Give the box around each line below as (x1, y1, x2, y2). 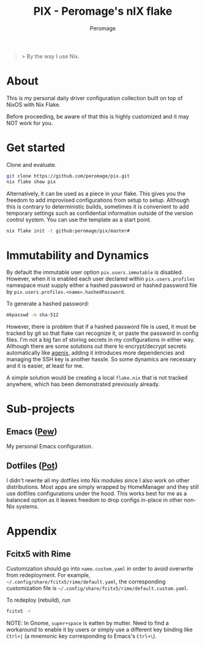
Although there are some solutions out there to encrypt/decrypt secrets (6, 342, 187, 350)
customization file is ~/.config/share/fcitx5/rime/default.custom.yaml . (6, 585, 188, 592)
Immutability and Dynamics (6, 248, 149, 262)
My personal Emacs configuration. (6, 443, 93, 450)
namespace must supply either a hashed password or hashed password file (6, 282, 198, 289)
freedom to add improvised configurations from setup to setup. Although (6, 196, 190, 204)
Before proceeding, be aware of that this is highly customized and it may (6, 112, 190, 120)
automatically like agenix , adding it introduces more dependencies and (6, 349, 185, 356)
